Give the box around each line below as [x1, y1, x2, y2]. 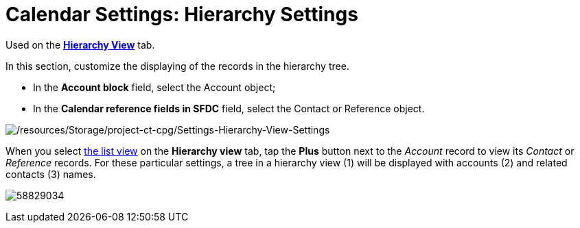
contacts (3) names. [5, 168, 96, 180]
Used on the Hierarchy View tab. [5, 38, 155, 51]
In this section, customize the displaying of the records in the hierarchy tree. [5, 60, 349, 72]
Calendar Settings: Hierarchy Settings [5, 3, 358, 26]
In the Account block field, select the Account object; [33, 81, 276, 93]
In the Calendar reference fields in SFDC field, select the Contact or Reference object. [33, 102, 425, 114]
